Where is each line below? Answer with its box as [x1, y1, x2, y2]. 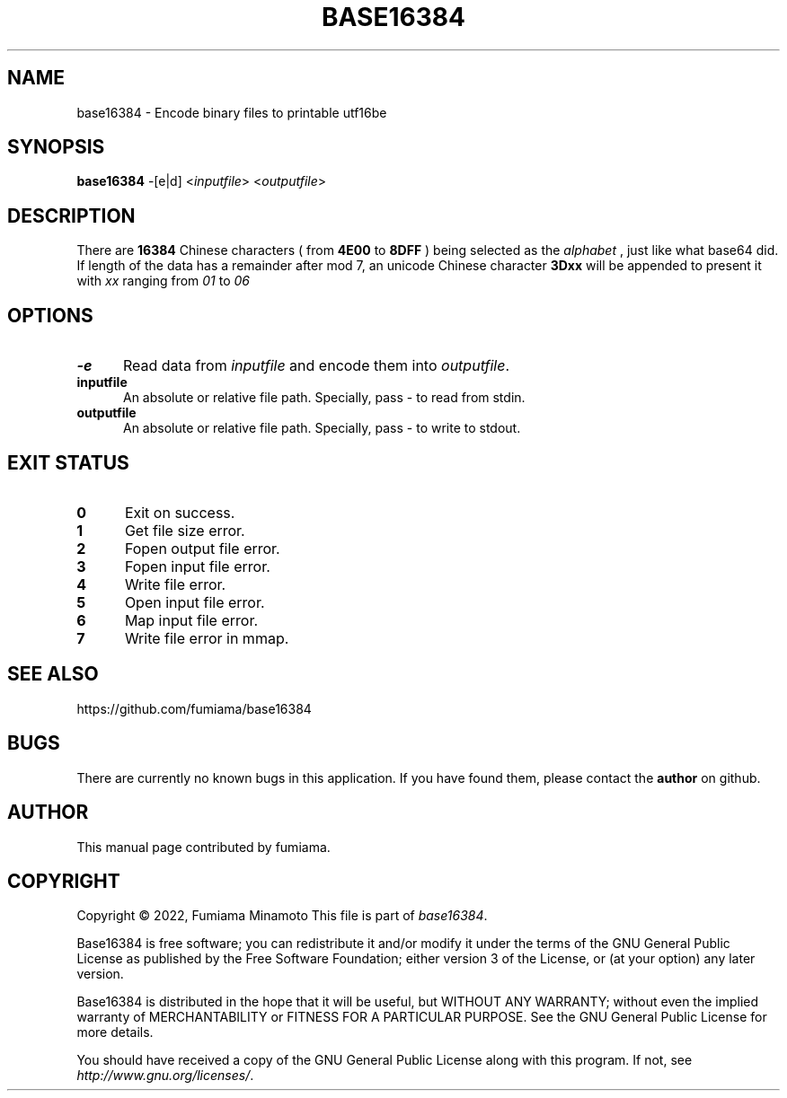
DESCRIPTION [7, 204, 136, 227]
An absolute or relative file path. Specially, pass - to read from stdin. [123, 390, 526, 406]
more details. [76, 1024, 154, 1041]
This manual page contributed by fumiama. [76, 839, 331, 855]
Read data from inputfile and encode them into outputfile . [122, 356, 510, 375]
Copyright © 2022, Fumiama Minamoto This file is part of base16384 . [76, 908, 488, 924]
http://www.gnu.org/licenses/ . [76, 1067, 254, 1084]
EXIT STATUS [7, 451, 129, 474]
